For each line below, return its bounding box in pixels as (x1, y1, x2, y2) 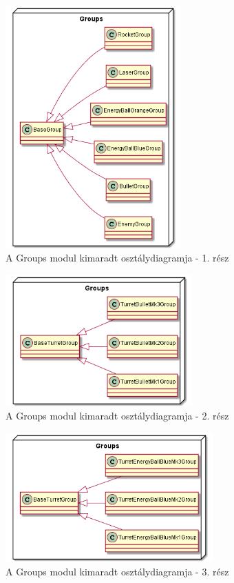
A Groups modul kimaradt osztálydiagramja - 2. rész (6, 408, 229, 423)
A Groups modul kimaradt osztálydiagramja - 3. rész (6, 564, 229, 578)
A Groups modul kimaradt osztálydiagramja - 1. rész (6, 250, 229, 265)
